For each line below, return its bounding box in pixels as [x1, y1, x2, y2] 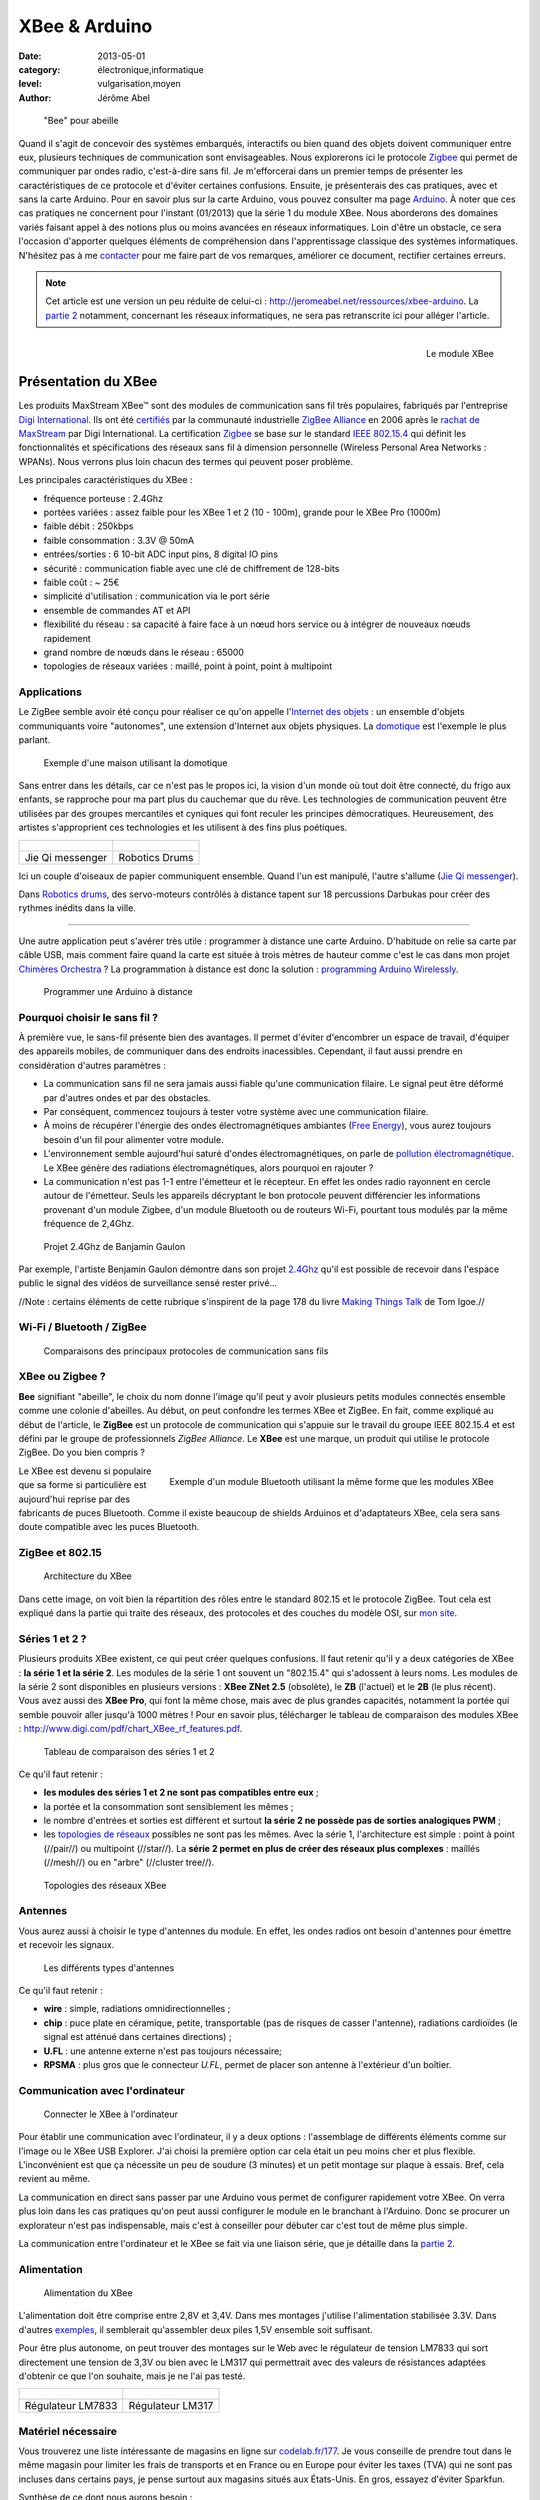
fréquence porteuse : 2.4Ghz [43, 492, 164, 504]
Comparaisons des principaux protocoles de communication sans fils [43, 1345, 329, 1357]
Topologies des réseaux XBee [43, 1879, 167, 1891]
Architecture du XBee [43, 1570, 132, 1582]
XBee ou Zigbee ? [18, 1370, 106, 1384]
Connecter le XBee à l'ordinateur [43, 2108, 179, 2120]
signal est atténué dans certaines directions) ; [43, 2031, 232, 2043]
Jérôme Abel [97, 91, 150, 104]
